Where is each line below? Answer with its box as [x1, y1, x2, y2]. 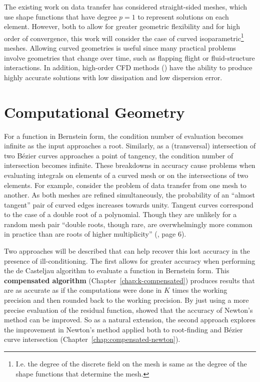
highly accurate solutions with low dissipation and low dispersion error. [4, 72, 222, 82]
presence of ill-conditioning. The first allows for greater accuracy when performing [4, 255, 255, 266]
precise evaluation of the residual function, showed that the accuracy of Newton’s [4, 304, 253, 315]
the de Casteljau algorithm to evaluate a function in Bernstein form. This [4, 265, 229, 276]
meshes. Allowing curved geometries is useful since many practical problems [4, 43, 236, 53]
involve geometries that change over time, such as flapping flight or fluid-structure [4, 52, 255, 63]
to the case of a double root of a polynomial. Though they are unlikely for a [4, 209, 237, 220]
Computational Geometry [4, 101, 185, 122]
